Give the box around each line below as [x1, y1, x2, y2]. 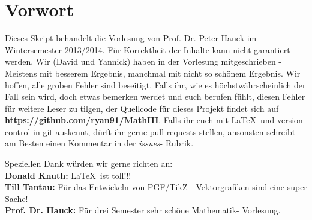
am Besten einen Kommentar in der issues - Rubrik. [5, 137, 194, 149]
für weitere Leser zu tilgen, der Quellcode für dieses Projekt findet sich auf [5, 102, 279, 114]
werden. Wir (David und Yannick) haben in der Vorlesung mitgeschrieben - [5, 55, 282, 68]
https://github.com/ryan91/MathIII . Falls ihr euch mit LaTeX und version [5, 114, 303, 126]
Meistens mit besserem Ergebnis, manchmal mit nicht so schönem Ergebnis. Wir [5, 66, 301, 79]
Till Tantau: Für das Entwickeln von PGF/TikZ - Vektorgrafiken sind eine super [5, 181, 307, 193]
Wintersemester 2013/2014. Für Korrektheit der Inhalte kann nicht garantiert [5, 43, 290, 56]
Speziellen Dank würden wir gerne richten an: [5, 157, 173, 170]
